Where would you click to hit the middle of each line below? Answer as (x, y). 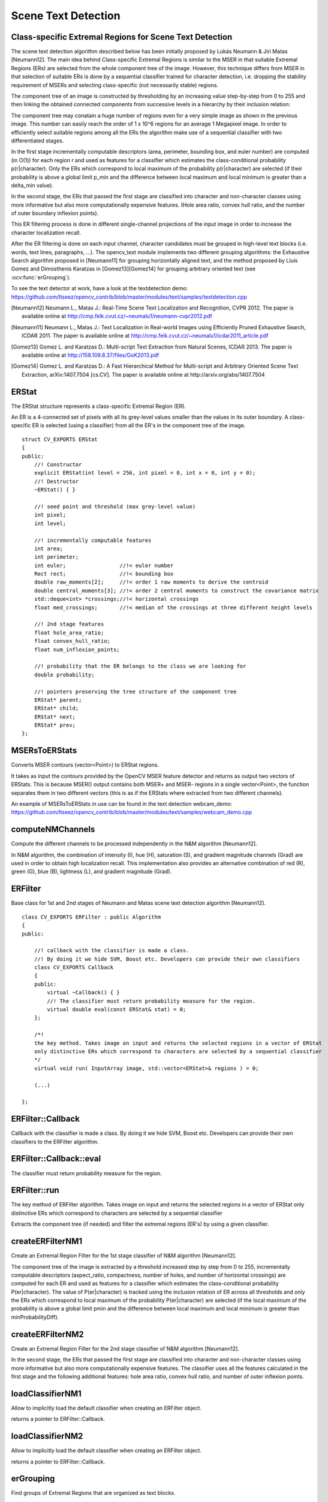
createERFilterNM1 (47, 1242)
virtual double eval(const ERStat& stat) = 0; (117, 1010)
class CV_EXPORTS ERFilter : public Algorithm (91, 917)
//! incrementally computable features (93, 540)
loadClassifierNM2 (47, 1436)
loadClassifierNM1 (46, 1394)
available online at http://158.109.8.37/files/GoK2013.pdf (91, 355)
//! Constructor (58, 464)
